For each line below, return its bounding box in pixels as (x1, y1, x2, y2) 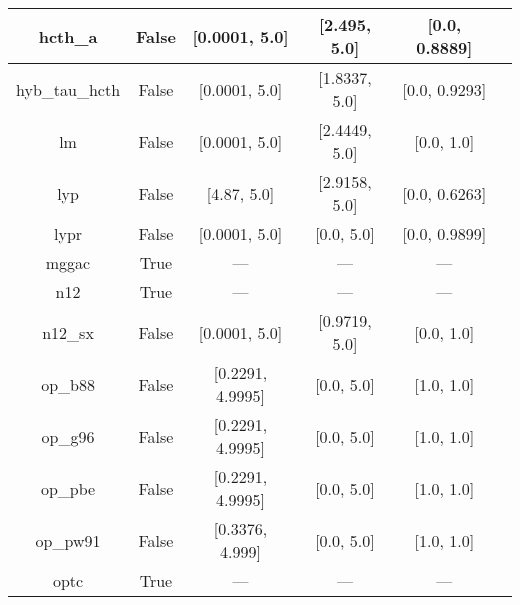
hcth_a (38, 24, 98, 48)
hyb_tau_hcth (16, 77, 121, 101)
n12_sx (42, 320, 94, 344)
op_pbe (40, 476, 96, 500)
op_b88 (41, 372, 95, 396)
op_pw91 (35, 528, 101, 552)
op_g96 (41, 424, 95, 448)
